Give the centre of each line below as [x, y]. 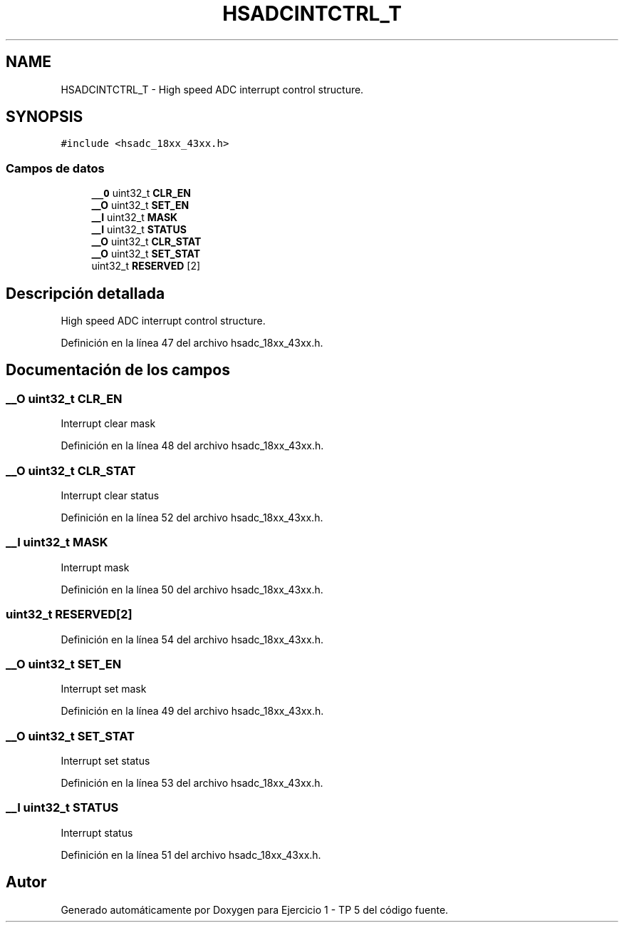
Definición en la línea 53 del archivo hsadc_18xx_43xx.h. [192, 783]
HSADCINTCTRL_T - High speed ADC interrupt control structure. [212, 89]
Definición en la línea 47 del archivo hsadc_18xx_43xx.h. [192, 343]
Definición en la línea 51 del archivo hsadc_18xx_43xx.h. [191, 855]
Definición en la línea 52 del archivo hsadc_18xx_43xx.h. [192, 517]
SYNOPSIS [45, 117]
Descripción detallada [85, 293]
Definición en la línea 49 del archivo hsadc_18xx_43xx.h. [192, 711]
